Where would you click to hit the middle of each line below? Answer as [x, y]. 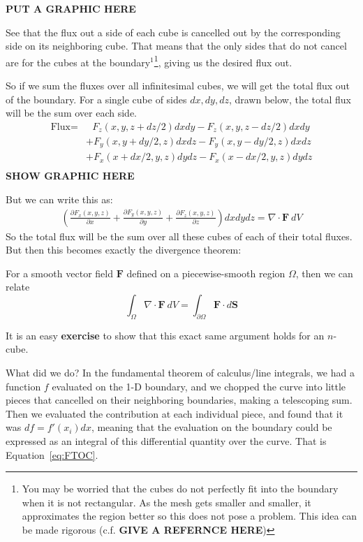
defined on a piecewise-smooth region [206, 273]
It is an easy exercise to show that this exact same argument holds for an [165, 335]
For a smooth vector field [59, 273]
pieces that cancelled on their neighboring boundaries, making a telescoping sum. [179, 400]
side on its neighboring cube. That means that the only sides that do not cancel [176, 46]
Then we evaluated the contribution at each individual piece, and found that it [175, 413]
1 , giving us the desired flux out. [223, 61]
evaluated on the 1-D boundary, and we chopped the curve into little [199, 386]
